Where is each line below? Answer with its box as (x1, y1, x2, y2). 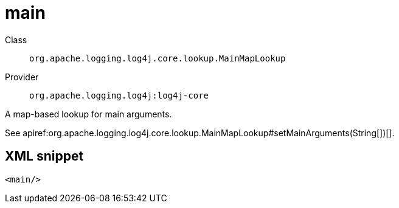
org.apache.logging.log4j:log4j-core (29, 90, 209, 100)
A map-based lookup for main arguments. (5, 108, 172, 119)
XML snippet (5, 148, 84, 164)
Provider (5, 71, 39, 82)
